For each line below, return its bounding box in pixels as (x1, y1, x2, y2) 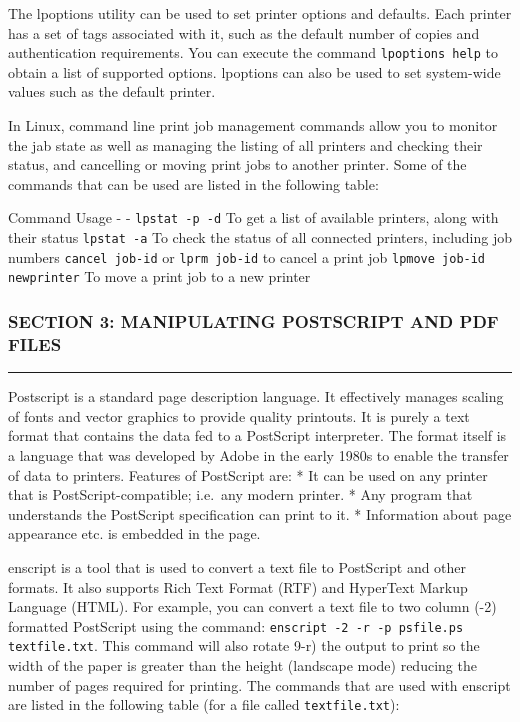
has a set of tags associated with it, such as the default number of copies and (8, 22, 480, 43)
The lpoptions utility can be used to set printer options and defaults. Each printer (8, 3, 512, 23)
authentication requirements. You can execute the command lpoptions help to (8, 42, 499, 63)
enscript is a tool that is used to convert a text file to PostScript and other (8, 556, 467, 577)
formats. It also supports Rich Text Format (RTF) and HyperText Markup (8, 576, 468, 597)
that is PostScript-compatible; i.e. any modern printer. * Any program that (8, 484, 473, 505)
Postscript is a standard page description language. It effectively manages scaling (8, 386, 504, 407)
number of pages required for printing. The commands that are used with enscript (8, 674, 511, 695)
